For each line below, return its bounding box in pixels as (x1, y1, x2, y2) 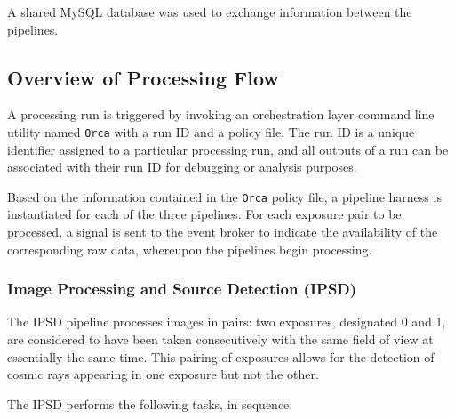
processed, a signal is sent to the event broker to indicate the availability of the (7, 222, 438, 241)
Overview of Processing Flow (7, 63, 279, 91)
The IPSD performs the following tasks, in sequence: (7, 394, 293, 413)
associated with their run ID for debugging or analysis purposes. (7, 157, 357, 176)
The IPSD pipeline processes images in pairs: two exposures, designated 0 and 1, (7, 312, 446, 331)
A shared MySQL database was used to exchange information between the (7, 3, 412, 20)
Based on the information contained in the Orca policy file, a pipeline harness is (7, 187, 442, 205)
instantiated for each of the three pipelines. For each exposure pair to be (7, 205, 402, 223)
